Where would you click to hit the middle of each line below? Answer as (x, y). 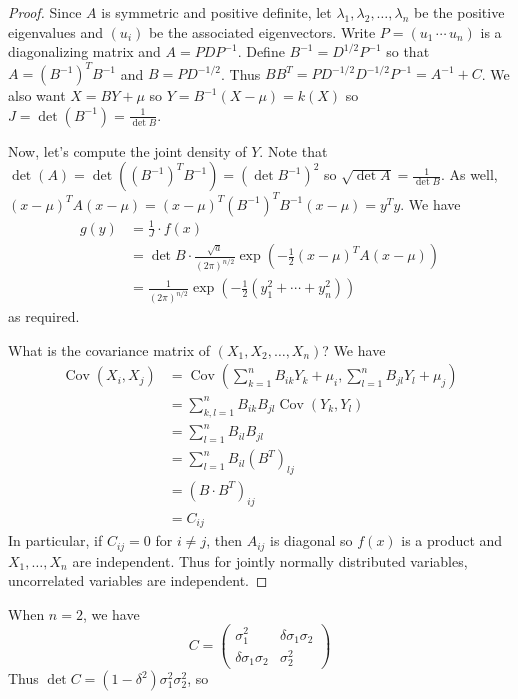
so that (408, 51)
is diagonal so (311, 540)
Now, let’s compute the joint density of (127, 150)
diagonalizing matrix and (84, 51)
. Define (261, 51)
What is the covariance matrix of (109, 349)
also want (37, 95)
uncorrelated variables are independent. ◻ (138, 580)
